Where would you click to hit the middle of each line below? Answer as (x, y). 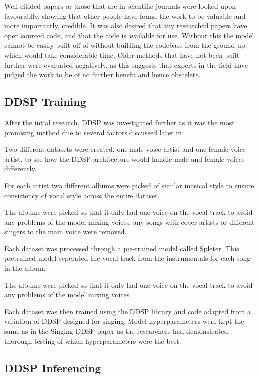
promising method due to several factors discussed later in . (95, 132)
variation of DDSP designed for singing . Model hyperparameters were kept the (124, 321)
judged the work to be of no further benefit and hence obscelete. (103, 75)
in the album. (25, 268)
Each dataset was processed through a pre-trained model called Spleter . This (122, 248)
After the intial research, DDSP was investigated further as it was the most (120, 122)
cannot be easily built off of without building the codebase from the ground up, (126, 45)
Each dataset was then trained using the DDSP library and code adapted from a (128, 311)
